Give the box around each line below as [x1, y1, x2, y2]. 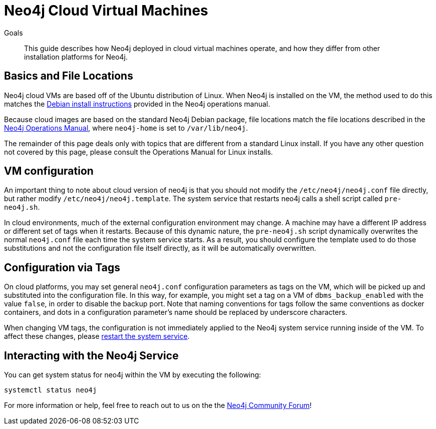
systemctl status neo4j [4, 386, 97, 394]
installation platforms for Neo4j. [24, 52, 128, 61]
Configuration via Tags [4, 261, 120, 274]
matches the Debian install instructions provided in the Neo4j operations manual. [4, 99, 270, 108]
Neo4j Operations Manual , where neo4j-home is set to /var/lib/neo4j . [4, 123, 248, 132]
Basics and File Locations [4, 70, 133, 83]
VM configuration [4, 165, 94, 178]
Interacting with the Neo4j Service [4, 349, 179, 362]
